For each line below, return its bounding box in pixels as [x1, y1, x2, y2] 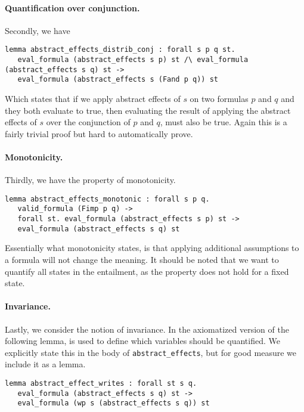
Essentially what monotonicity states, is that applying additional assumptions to [5, 241, 299, 254]
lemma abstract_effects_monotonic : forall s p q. [5, 194, 210, 203]
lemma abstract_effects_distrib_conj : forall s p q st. [5, 45, 235, 54]
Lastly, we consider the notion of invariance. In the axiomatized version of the [5, 323, 289, 335]
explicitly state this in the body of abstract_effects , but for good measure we [5, 346, 296, 358]
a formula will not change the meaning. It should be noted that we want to [5, 253, 279, 265]
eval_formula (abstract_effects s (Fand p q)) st [17, 75, 218, 84]
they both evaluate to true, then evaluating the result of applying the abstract [5, 104, 291, 116]
